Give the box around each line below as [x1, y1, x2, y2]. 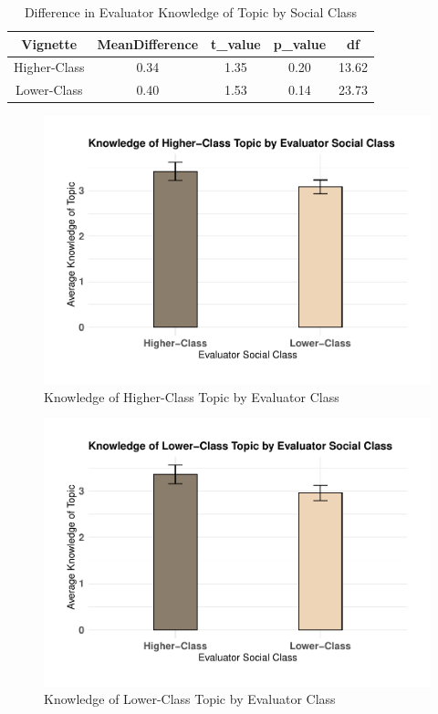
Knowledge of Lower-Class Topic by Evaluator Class [44, 689, 336, 709]
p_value [273, 34, 327, 53]
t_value [211, 34, 261, 53]
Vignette [21, 34, 78, 53]
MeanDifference [97, 34, 199, 53]
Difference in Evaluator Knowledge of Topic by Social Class [24, 3, 358, 21]
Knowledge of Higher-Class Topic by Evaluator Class [44, 387, 339, 406]
